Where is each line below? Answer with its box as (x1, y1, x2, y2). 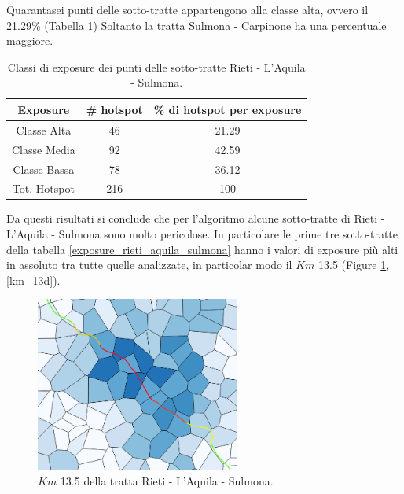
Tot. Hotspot (12, 180, 75, 197)
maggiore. (6, 32, 53, 49)
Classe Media (12, 141, 75, 157)
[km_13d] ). (6, 271, 61, 288)
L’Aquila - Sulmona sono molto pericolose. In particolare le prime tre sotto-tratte (6, 226, 398, 242)
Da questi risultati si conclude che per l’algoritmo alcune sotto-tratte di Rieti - (6, 210, 385, 227)
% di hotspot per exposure (153, 101, 302, 117)
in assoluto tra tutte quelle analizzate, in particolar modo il (6, 256, 292, 273)
